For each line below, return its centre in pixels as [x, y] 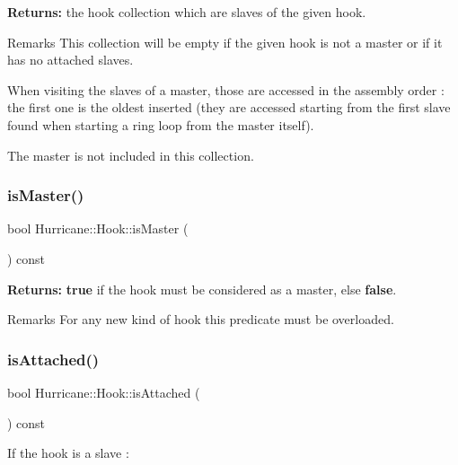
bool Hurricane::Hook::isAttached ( [104, 392]
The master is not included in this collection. [131, 155]
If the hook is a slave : [68, 453]
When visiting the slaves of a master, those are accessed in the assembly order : [226, 89]
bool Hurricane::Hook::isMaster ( [98, 228]
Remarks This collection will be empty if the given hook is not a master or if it [225, 42]
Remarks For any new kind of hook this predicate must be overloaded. [201, 319]
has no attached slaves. [70, 60]
